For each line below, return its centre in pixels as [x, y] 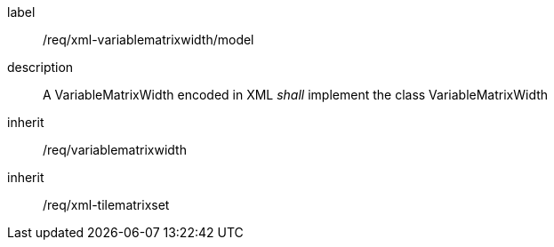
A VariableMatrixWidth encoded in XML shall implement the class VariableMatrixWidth [296, 95]
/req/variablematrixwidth [115, 150]
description [40, 67]
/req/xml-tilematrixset [106, 205]
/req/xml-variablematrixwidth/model [149, 40]
